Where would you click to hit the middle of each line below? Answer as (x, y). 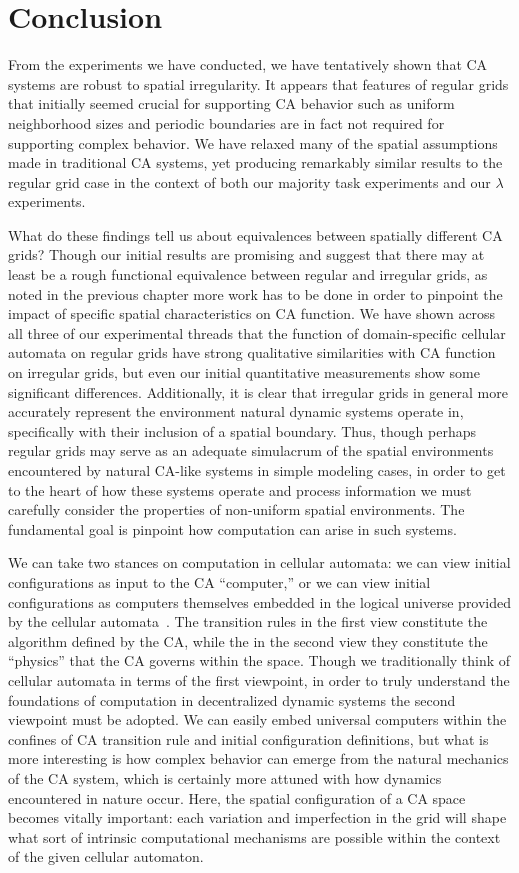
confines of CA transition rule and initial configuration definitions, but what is (248, 738)
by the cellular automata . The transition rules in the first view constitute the (248, 621)
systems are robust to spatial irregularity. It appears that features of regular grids (258, 83)
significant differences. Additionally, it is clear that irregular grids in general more (258, 391)
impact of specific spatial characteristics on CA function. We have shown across (252, 313)
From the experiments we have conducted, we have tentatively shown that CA (248, 64)
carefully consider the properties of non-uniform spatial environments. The (236, 509)
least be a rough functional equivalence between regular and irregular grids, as (248, 274)
